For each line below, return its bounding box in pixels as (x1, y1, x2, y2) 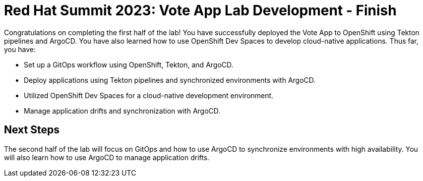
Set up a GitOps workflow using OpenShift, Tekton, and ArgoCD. (24, 60, 234, 69)
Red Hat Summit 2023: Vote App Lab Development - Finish (4, 2, 397, 19)
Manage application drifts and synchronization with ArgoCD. (24, 106, 221, 115)
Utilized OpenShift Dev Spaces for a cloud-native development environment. (24, 91, 274, 100)
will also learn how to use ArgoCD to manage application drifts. (4, 153, 210, 162)
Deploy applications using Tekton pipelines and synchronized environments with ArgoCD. (24, 75, 316, 84)
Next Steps (4, 123, 60, 136)
